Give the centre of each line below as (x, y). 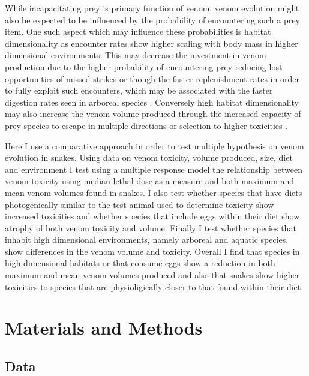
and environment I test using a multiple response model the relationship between (154, 169)
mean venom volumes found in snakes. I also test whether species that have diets (154, 192)
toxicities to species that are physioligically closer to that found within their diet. (154, 286)
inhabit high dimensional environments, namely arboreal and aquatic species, (147, 240)
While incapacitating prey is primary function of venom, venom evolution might (152, 8)
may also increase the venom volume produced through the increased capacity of (153, 114)
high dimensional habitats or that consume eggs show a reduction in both (140, 263)
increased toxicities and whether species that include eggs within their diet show (152, 216)
